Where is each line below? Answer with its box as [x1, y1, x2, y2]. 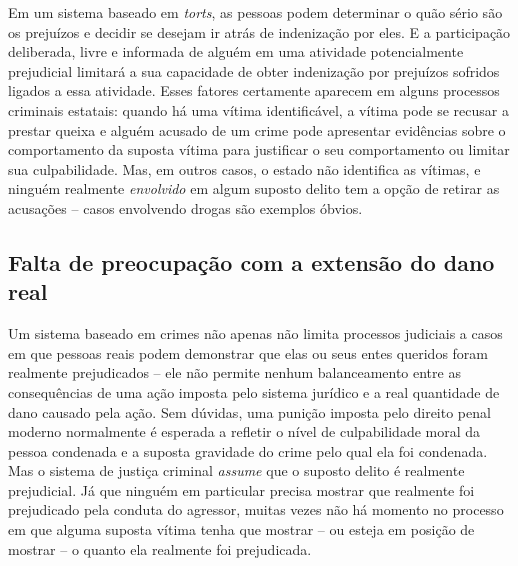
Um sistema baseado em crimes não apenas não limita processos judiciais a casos [8, 323, 503, 344]
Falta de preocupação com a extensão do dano [8, 246, 495, 277]
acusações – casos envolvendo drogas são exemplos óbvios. [8, 197, 363, 218]
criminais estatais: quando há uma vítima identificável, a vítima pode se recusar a [8, 99, 509, 120]
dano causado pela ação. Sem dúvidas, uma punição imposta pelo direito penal [8, 401, 491, 422]
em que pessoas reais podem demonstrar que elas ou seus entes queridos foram [8, 342, 489, 363]
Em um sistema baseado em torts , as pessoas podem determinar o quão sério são [8, 2, 503, 22]
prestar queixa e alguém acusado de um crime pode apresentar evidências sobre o [8, 119, 506, 140]
